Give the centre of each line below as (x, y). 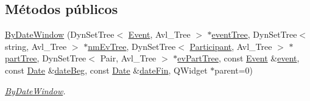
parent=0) (234, 70)
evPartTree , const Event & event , (238, 58)
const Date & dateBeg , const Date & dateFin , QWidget (106, 70)
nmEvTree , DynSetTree (132, 46)
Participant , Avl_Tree (231, 46)
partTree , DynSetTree (46, 58)
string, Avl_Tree (36, 46)
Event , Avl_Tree (159, 34)
